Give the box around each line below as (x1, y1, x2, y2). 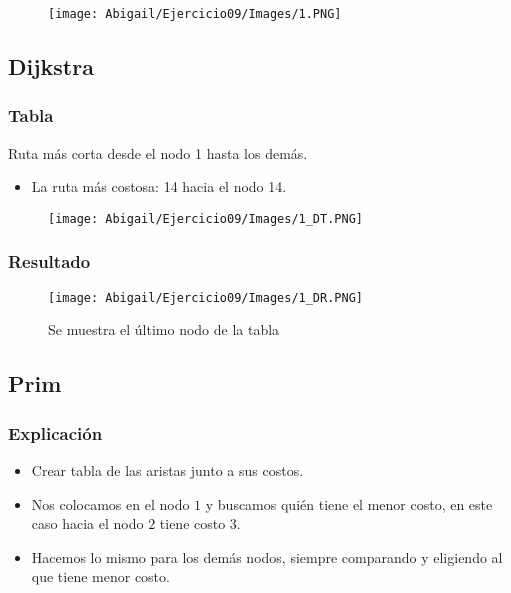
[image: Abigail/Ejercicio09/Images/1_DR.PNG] (48, 290, 363, 305)
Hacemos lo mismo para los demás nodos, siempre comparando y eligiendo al (31, 546, 503, 567)
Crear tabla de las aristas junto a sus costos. (31, 459, 304, 480)
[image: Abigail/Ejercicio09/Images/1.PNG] (48, 7, 342, 21)
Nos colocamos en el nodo (31, 493, 190, 514)
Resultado (8, 249, 91, 274)
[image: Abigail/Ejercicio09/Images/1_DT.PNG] (48, 211, 363, 226)
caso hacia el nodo (31, 513, 144, 534)
